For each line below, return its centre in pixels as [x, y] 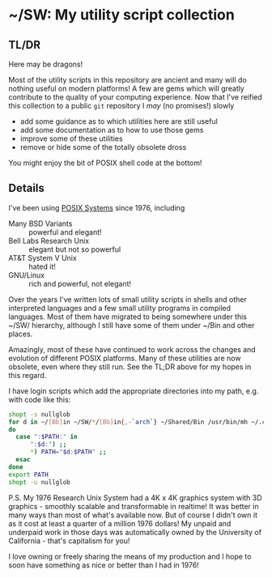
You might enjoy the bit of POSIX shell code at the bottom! [105, 163]
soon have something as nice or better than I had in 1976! [104, 565]
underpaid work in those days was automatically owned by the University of [135, 532]
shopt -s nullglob [39, 414]
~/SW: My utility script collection [121, 15]
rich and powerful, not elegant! [80, 283]
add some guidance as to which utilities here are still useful [119, 121]
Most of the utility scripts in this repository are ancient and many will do [127, 80]
